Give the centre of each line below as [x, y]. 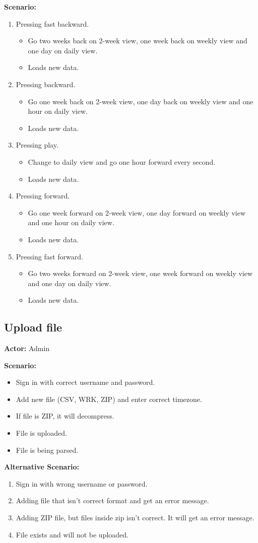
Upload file [33, 327]
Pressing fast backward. [52, 23]
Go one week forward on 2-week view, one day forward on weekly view [137, 212]
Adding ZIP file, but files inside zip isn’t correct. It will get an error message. [135, 518]
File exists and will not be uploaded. [72, 534]
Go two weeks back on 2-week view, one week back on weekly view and [138, 41]
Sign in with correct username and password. [85, 382]
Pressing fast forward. [49, 256]
